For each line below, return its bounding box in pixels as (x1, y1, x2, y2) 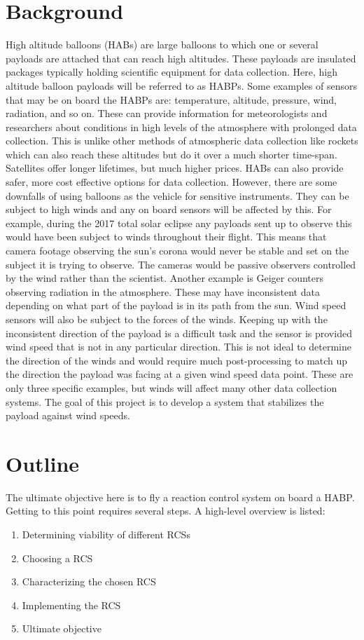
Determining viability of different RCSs (22, 527, 190, 542)
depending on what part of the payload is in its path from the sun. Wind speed (6, 298, 346, 313)
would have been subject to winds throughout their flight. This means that (6, 229, 327, 244)
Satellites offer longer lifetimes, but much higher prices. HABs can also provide (6, 161, 344, 175)
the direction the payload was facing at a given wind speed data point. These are (6, 367, 353, 381)
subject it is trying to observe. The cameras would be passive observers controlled (6, 257, 356, 271)
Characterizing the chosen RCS (22, 574, 156, 589)
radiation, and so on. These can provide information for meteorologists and (6, 106, 328, 121)
